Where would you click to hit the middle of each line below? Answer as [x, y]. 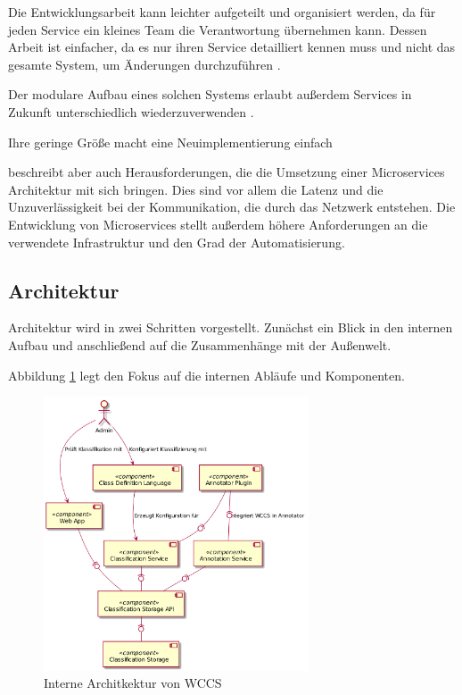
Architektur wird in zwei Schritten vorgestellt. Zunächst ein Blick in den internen [231, 327]
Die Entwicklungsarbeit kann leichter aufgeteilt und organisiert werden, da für [222, 12]
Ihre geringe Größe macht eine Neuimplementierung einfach [170, 142]
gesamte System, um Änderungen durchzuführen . [144, 64]
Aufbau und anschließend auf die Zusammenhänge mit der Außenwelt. [200, 344]
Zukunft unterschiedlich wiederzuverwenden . [131, 111]
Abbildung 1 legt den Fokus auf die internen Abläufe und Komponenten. [206, 375]
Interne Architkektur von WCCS [133, 683]
